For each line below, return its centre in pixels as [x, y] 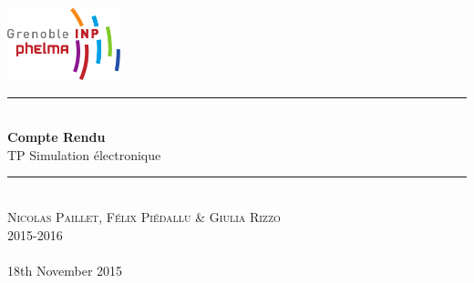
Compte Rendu [57, 137]
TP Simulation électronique [84, 154]
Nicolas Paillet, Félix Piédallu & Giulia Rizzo [144, 216]
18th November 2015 [65, 270]
